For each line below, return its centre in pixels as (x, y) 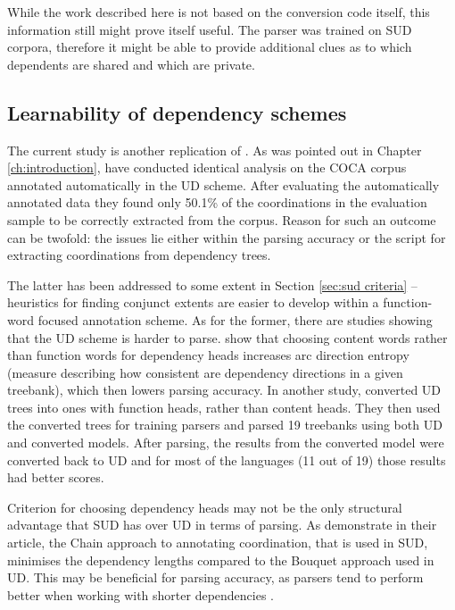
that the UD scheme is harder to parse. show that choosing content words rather (227, 337)
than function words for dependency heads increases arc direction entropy (208, 355)
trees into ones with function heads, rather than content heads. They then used (224, 407)
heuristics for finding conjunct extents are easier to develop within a (193, 302)
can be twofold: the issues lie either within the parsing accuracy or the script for (227, 237)
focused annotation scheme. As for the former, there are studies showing (235, 319)
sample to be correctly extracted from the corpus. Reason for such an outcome (222, 219)
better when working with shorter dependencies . (141, 594)
